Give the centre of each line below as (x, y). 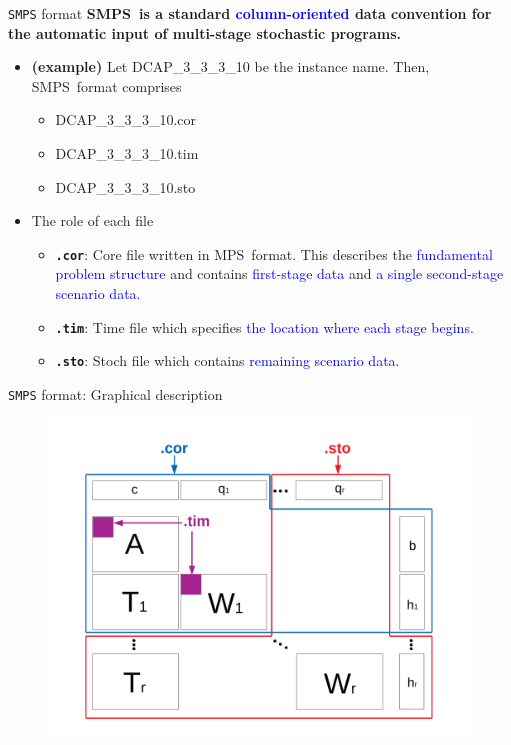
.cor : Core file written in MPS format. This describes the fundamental (274, 253)
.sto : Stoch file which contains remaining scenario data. (227, 360)
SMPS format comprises (106, 85)
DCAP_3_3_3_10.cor (126, 119)
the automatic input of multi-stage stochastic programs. (205, 32)
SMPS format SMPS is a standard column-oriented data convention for (250, 13)
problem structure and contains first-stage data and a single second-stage (279, 273)
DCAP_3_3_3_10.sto (125, 186)
